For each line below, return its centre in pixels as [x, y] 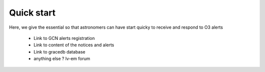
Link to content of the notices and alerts [74, 45]
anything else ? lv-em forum [62, 59]
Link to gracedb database [59, 52]
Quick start [32, 13]
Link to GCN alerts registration [64, 38]
